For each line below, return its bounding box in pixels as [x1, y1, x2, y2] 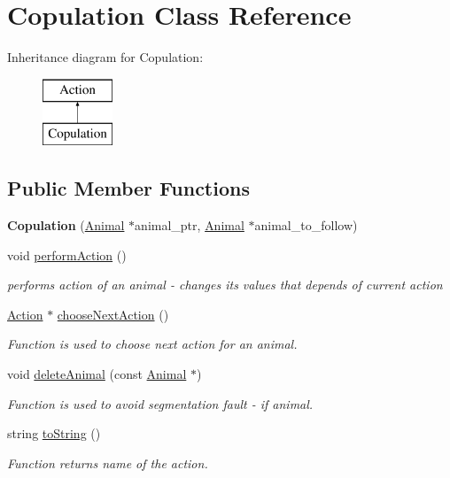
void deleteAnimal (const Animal [7, 365, 187, 383]
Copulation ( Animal [7, 216, 125, 235]
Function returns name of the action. [7, 453, 208, 472]
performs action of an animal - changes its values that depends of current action [7, 275, 443, 294]
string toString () [7, 424, 101, 443]
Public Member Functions [7, 174, 250, 202]
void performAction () [7, 245, 127, 264]
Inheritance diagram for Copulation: [7, 48, 204, 66]
